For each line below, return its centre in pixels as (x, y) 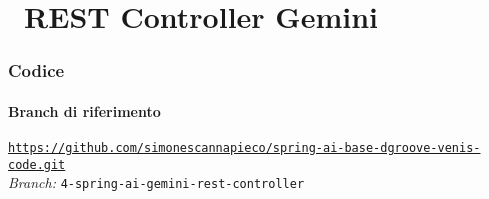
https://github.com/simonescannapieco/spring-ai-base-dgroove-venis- (244, 148)
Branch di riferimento (84, 110)
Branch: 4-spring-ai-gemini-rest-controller (156, 182)
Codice (36, 70)
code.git (37, 164)
